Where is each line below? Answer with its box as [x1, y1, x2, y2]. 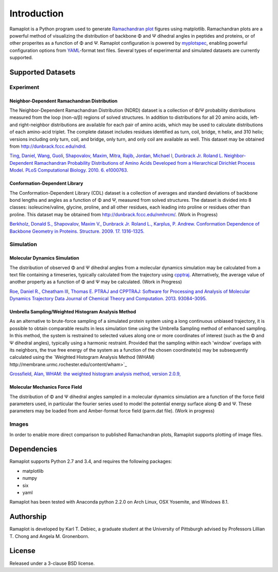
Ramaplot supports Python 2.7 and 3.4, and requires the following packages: [9, 458, 172, 464]
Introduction [9, 8, 64, 19]
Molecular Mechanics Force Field [9, 384, 82, 390]
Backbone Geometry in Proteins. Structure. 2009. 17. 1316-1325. [9, 228, 145, 234]
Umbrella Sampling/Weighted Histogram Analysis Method [9, 309, 136, 315]
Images [9, 421, 29, 428]
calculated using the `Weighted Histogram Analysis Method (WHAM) [9, 354, 155, 360]
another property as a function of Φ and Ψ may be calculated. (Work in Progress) [9, 279, 182, 285]
